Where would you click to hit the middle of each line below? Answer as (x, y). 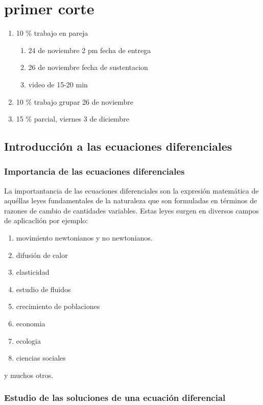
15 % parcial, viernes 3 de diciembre (73, 119)
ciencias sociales (41, 358)
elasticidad (33, 272)
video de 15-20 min (58, 84)
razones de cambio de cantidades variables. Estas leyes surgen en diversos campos (131, 210)
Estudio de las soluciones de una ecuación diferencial (115, 398)
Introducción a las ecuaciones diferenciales (118, 146)
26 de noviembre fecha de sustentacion (88, 67)
